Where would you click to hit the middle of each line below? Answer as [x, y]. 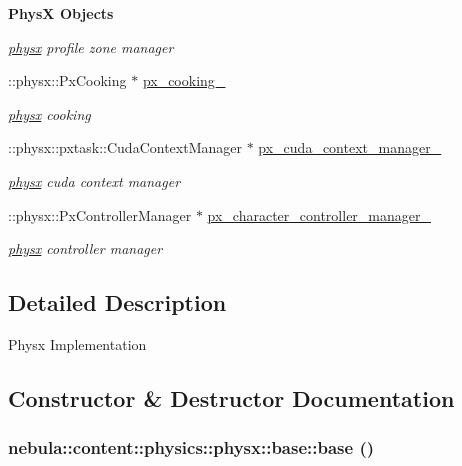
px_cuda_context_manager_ [350, 147]
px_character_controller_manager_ [319, 214]
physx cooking [49, 113]
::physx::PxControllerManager [100, 214]
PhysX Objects [61, 13]
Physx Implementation [77, 343]
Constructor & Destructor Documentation [231, 397]
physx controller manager [85, 248]
